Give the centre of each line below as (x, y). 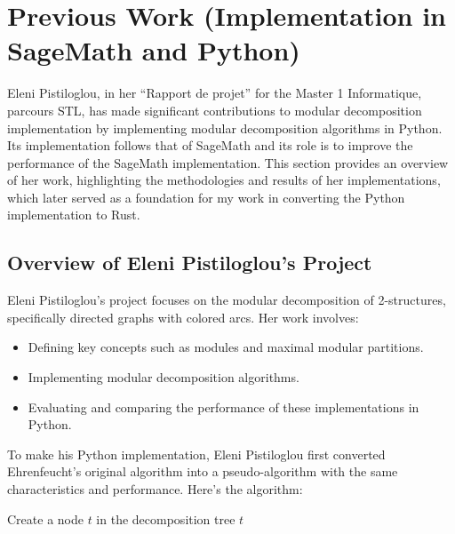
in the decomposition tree (166, 518)
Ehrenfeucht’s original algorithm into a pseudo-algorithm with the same (203, 471)
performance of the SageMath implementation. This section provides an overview (228, 162)
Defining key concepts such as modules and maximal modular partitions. (226, 347)
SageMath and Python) (154, 50)
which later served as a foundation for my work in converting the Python (206, 197)
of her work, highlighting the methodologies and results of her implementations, (224, 180)
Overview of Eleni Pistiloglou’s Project (190, 263)
